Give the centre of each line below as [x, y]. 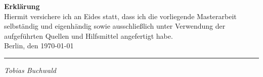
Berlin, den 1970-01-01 [39, 46]
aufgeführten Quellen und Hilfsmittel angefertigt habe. [89, 35]
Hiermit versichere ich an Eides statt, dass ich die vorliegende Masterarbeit [120, 16]
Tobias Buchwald [30, 70]
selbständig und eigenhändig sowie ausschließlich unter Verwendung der [115, 26]
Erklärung [22, 6]
